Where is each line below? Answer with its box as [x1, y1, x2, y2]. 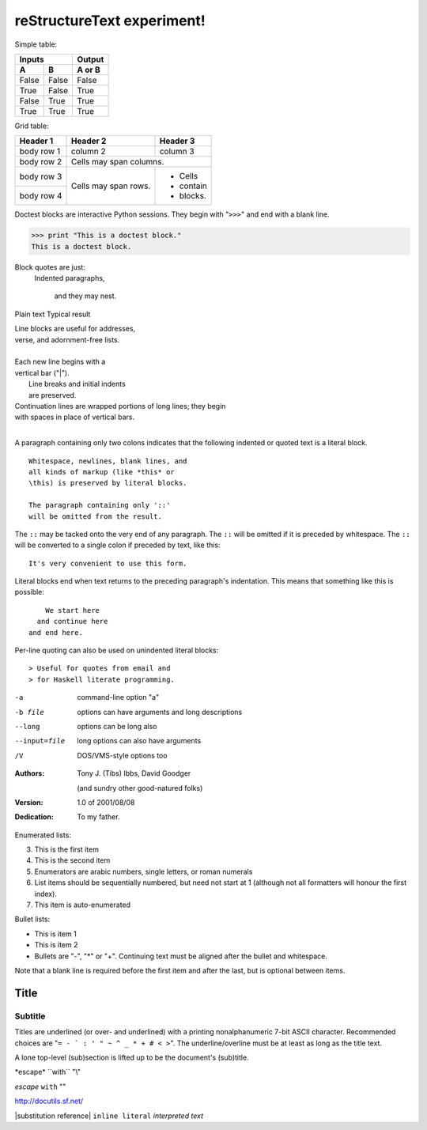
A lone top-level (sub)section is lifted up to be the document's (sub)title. [14, 1053, 249, 1062]
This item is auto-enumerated [34, 900, 130, 909]
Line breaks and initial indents [28, 380, 126, 389]
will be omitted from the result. [28, 512, 162, 521]
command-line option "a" [77, 693, 160, 702]
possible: [14, 588, 45, 597]
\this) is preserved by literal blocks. [28, 478, 187, 488]
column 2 [70, 146, 106, 157]
